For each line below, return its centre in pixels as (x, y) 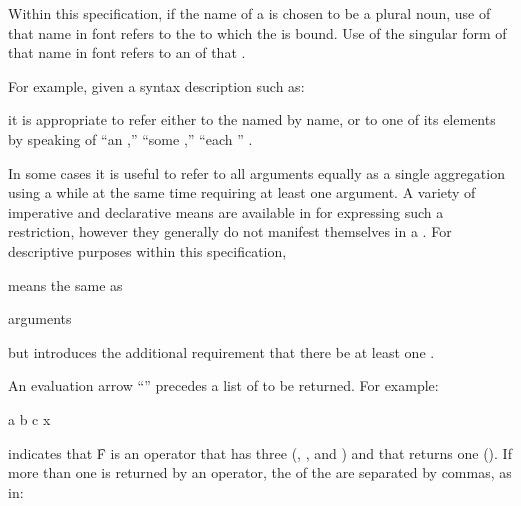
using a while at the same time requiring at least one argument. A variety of (242, 192)
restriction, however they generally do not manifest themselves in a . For (230, 231)
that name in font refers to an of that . (127, 52)
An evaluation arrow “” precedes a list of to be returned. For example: (223, 385)
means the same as (65, 284)
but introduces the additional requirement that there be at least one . (221, 351)
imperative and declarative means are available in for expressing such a (226, 211)
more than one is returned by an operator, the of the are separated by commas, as (260, 472)
